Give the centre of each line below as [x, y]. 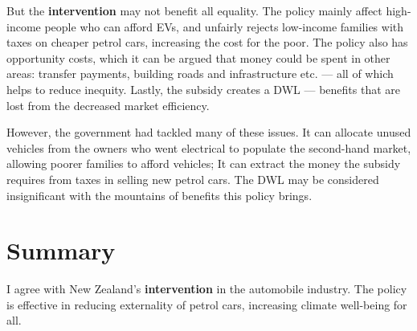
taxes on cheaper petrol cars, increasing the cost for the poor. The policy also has [207, 42]
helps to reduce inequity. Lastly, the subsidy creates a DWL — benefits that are [203, 89]
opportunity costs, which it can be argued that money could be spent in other [198, 57]
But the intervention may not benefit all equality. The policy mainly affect [194, 10]
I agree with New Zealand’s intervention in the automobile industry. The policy [207, 289]
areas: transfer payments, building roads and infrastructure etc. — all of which [200, 74]
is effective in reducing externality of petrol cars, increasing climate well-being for [207, 304]
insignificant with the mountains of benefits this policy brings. [159, 195]
